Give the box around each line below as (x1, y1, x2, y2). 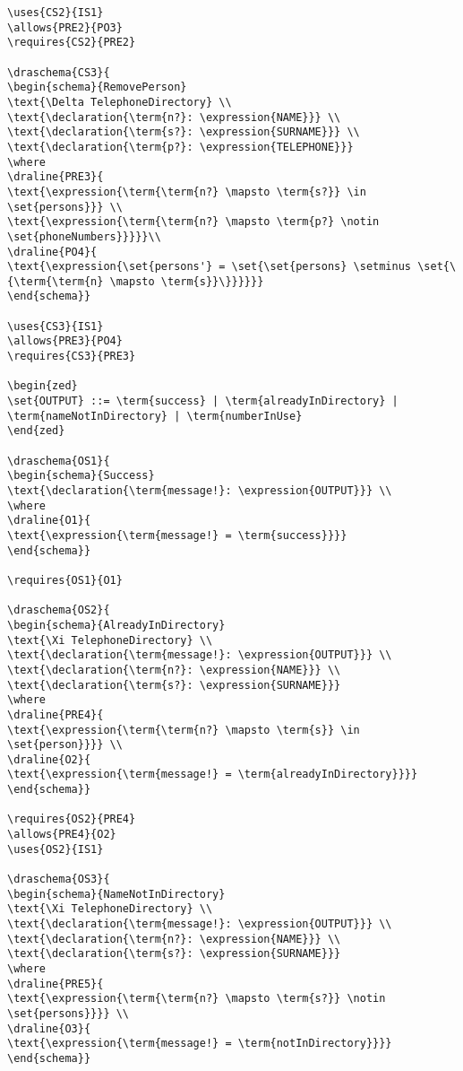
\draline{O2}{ (7, 753, 91, 766)
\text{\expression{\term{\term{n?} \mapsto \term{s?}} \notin (7, 992, 386, 1006)
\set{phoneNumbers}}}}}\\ (7, 230, 161, 243)
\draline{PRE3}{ (7, 170, 104, 184)
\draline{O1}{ (7, 514, 91, 527)
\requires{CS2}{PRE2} (7, 36, 136, 49)
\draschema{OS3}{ (7, 873, 110, 886)
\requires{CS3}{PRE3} (7, 350, 136, 363)
